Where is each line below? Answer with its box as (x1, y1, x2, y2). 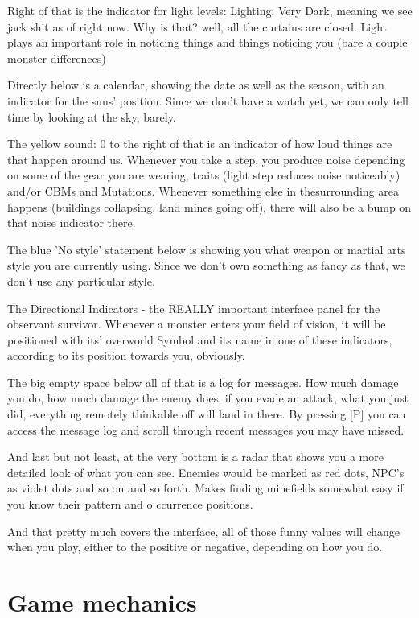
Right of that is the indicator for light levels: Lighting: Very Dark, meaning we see (7, 2, 413, 19)
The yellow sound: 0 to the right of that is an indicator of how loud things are (7, 135, 392, 152)
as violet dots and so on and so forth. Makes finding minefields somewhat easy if (7, 480, 404, 496)
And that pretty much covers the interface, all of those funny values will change (7, 522, 400, 539)
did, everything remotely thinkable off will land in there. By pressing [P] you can (7, 406, 406, 422)
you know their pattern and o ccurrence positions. (7, 496, 253, 513)
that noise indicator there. (7, 214, 136, 231)
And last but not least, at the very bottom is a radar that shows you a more (7, 448, 384, 465)
